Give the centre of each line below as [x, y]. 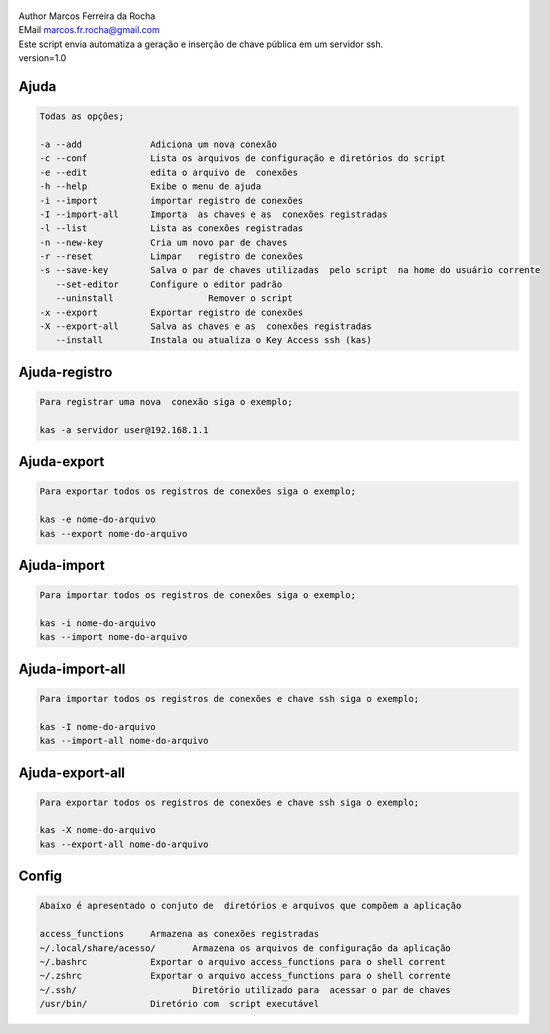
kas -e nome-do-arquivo [98, 519]
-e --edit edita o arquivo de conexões [169, 172]
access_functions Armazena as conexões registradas [179, 934]
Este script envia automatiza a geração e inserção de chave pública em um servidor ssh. [201, 44]
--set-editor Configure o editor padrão [169, 284]
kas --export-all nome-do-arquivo [124, 844]
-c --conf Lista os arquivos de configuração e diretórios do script [242, 158]
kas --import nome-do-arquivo [113, 637]
